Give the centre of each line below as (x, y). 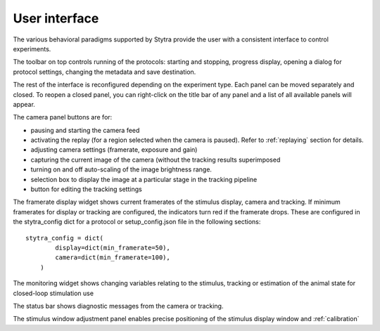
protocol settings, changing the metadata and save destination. (104, 72)
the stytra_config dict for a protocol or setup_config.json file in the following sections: (137, 222)
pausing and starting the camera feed (85, 130)
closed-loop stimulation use (53, 293)
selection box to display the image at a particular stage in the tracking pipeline (144, 179)
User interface (56, 18)
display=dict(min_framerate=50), (113, 247)
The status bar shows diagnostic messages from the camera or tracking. (118, 306)
